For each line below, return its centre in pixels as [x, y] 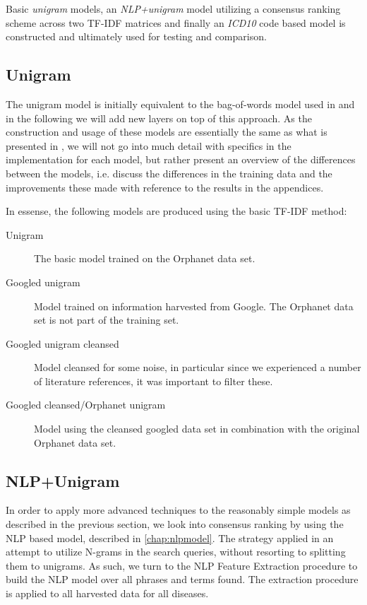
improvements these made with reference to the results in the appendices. [165, 187]
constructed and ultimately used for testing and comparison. [136, 36]
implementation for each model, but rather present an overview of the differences [181, 159]
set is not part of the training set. [107, 320]
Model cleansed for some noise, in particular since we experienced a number [198, 367]
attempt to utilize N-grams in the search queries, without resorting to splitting [176, 552]
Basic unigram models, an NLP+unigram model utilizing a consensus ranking [173, 8]
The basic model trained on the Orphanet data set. [145, 258]
